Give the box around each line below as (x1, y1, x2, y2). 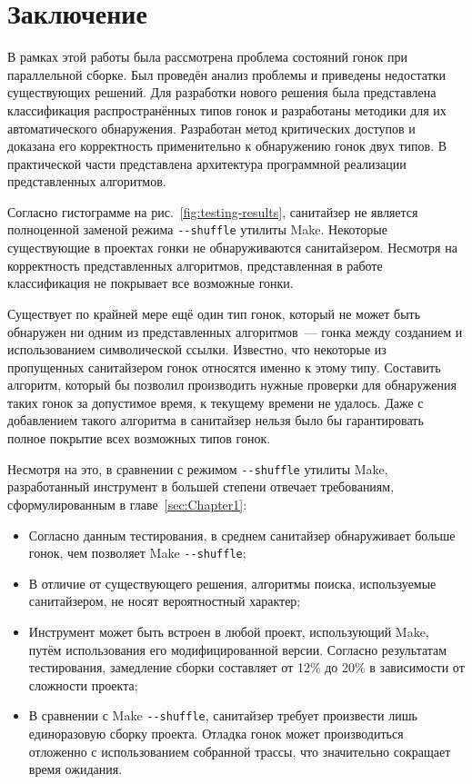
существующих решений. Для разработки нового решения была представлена (7, 83, 437, 102)
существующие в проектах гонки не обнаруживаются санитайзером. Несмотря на (7, 238, 457, 257)
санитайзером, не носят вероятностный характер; (28, 591, 301, 610)
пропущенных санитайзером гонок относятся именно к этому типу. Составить (7, 357, 441, 376)
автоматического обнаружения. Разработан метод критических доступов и (7, 118, 416, 137)
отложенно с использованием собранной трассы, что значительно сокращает (28, 741, 451, 760)
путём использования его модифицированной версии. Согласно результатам (28, 640, 447, 659)
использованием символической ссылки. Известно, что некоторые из (7, 340, 387, 359)
